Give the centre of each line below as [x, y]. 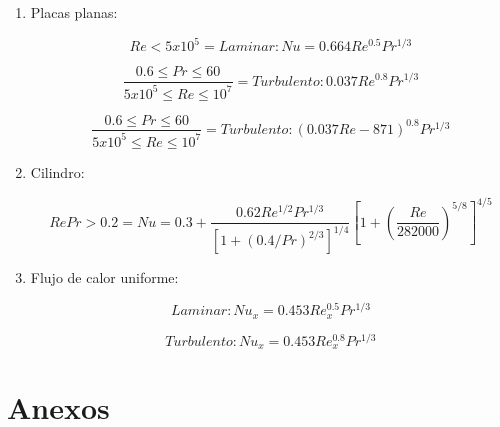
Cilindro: [57, 171]
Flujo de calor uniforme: [104, 277]
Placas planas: [74, 12]
